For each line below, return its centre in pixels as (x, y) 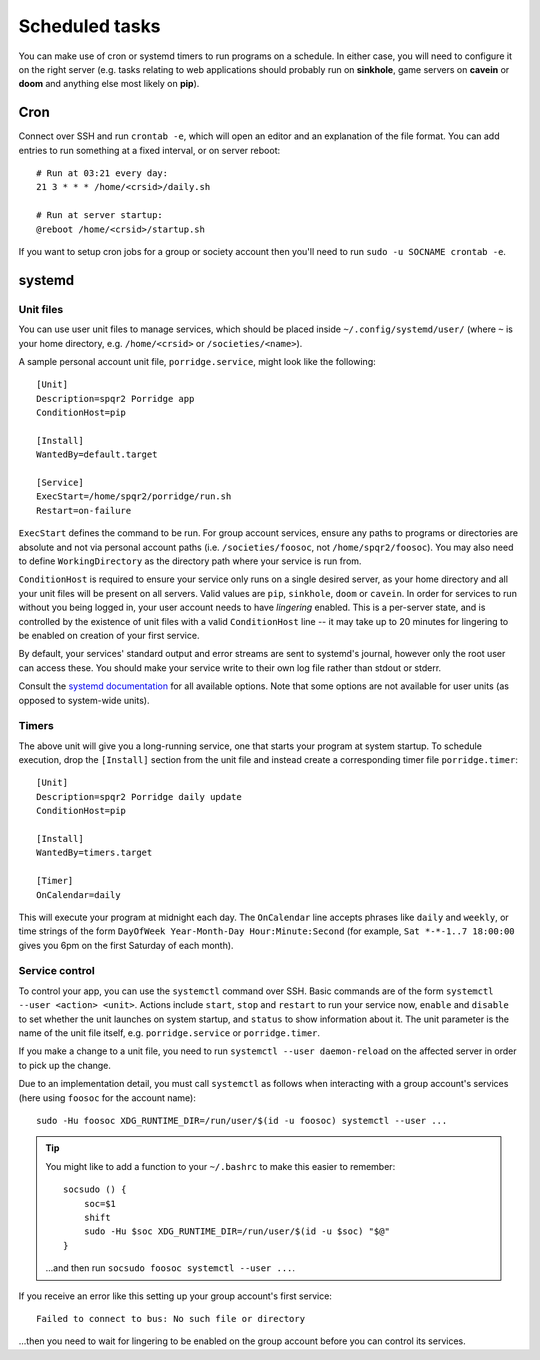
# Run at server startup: (100, 215)
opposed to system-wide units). (84, 700)
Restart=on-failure (84, 510)
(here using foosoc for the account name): (107, 1097)
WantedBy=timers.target (94, 853)
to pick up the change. (65, 1065)
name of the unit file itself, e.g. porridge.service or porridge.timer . (169, 1033)
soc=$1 (100, 1203)
